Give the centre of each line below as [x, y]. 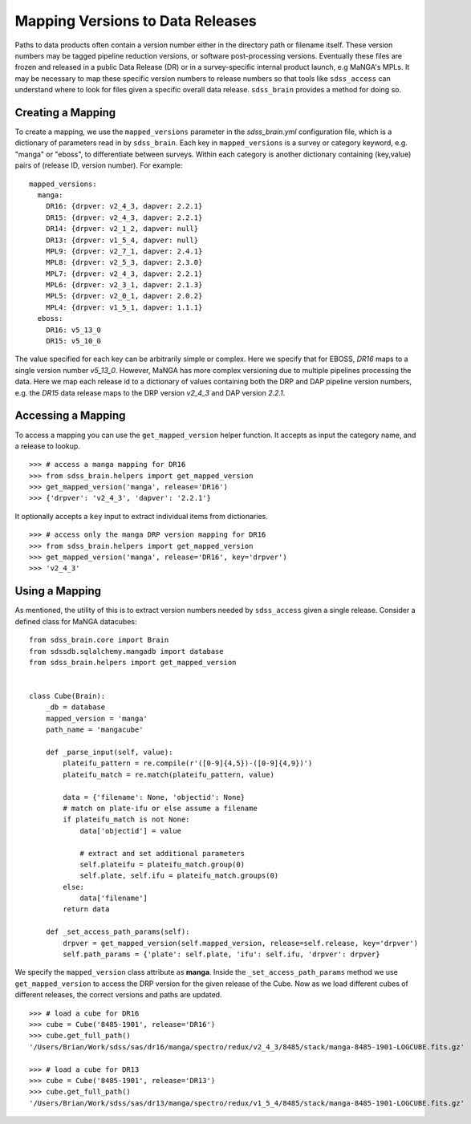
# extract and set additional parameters [162, 853]
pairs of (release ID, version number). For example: [99, 165]
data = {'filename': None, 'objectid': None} [154, 797]
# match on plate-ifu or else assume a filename [160, 808]
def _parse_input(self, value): [109, 753]
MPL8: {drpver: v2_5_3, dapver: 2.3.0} [124, 262]
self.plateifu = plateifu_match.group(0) [162, 864]
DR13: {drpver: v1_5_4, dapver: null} [122, 240]
